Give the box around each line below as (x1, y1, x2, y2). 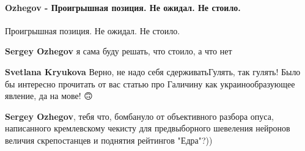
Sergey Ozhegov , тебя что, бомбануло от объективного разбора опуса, (5, 109, 274, 122)
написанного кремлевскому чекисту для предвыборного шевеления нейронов (5, 122, 290, 134)
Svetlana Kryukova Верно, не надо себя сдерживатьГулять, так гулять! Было (5, 65, 301, 78)
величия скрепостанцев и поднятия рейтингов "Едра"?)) (5, 133, 213, 146)
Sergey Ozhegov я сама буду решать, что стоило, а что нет (5, 45, 232, 57)
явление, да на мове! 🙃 (5, 89, 93, 102)
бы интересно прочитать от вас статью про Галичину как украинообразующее (5, 77, 295, 90)
